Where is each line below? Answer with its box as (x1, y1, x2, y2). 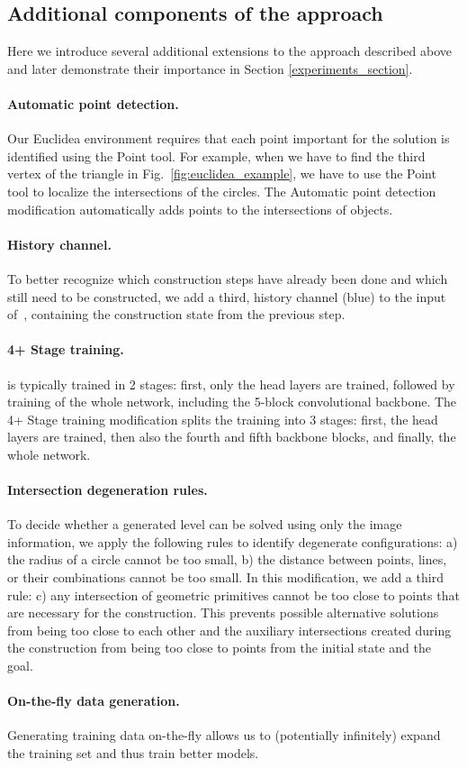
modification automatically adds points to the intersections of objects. (7, 199, 393, 218)
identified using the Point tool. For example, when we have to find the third (7, 146, 426, 165)
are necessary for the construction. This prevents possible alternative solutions (7, 603, 439, 622)
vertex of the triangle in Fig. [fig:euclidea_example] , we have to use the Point (7, 164, 436, 183)
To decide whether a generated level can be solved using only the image (7, 515, 402, 534)
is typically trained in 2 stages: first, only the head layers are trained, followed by (7, 374, 455, 393)
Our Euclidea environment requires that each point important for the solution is (7, 129, 450, 148)
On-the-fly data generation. (7, 691, 180, 710)
